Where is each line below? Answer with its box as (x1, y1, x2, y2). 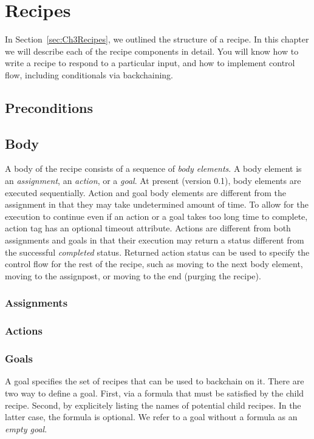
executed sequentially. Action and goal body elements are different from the (5, 186, 287, 199)
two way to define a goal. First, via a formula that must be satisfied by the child (5, 386, 304, 399)
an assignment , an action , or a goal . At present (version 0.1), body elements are (5, 174, 301, 187)
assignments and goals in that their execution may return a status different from (5, 234, 304, 247)
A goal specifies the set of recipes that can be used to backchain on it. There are (5, 375, 304, 387)
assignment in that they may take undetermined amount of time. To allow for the (5, 198, 309, 211)
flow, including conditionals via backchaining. (5, 68, 174, 81)
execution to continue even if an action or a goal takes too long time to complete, (5, 209, 308, 222)
